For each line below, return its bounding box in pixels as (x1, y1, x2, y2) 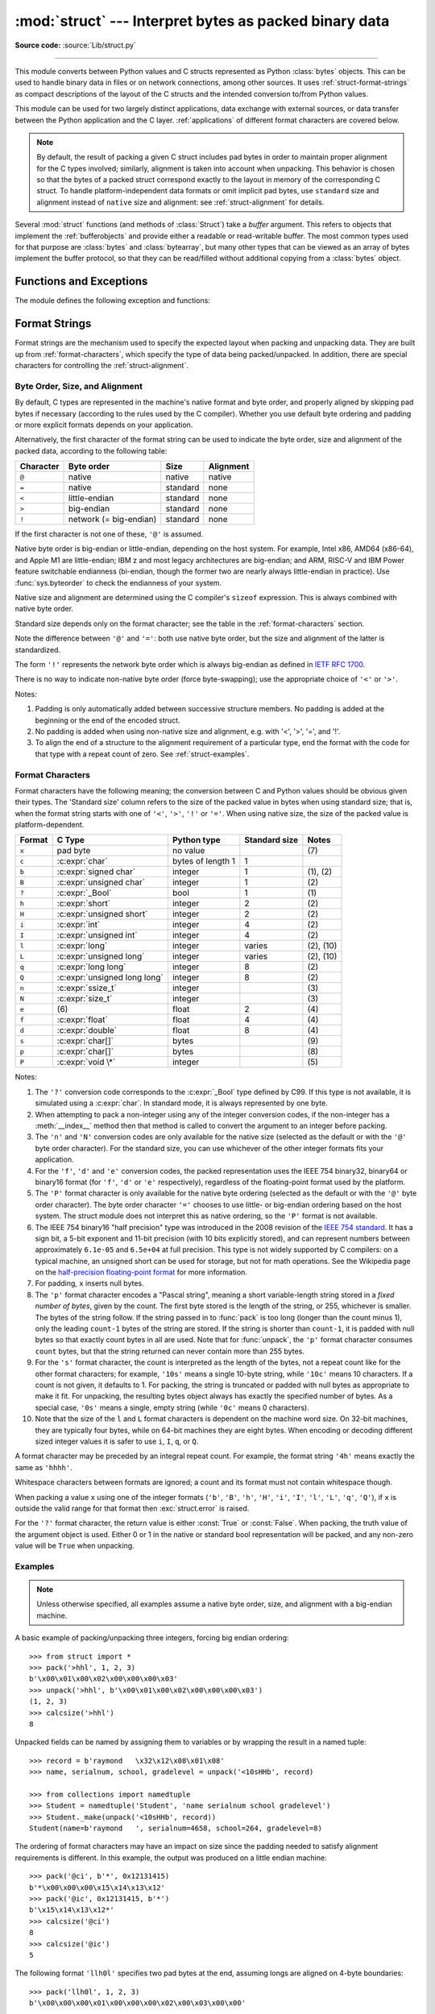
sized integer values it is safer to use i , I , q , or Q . (35, 1436, 199, 1446)
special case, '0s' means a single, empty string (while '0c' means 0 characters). (35, 1403, 309, 1412)
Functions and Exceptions (14, 275, 148, 288)
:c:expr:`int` (56, 919, 101, 930)
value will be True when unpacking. (14, 1541, 135, 1551)
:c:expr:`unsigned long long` (56, 972, 164, 983)
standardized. (14, 644, 60, 654)
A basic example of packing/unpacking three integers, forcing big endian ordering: (14, 1633, 289, 1643)
